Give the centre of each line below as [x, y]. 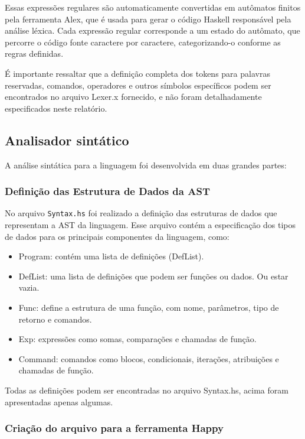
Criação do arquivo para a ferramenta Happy [114, 428]
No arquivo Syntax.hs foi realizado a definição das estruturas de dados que [141, 213]
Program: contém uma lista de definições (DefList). [111, 256]
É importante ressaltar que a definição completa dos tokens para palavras [137, 73]
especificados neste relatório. [56, 108]
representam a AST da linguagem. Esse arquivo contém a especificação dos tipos [150, 225]
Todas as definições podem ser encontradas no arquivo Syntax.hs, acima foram [147, 390]
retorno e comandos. [55, 319]
